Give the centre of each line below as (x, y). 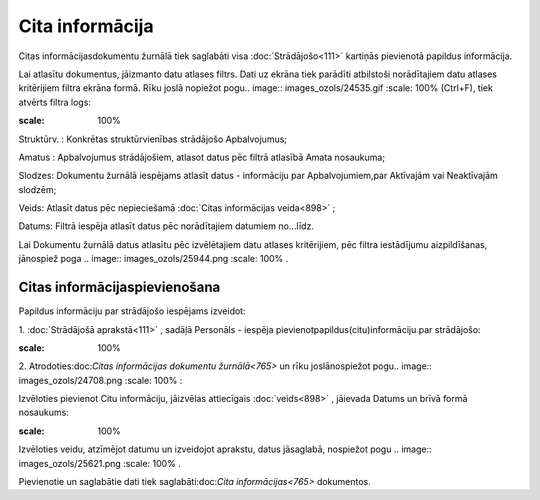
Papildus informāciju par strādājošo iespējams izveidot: (132, 311)
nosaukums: (43, 412)
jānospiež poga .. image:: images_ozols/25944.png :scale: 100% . (153, 259)
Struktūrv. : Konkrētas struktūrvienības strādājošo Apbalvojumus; (153, 139)
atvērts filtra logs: (55, 102)
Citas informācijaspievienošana (119, 287)
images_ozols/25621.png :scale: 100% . (100, 463)
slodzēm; (37, 189)
